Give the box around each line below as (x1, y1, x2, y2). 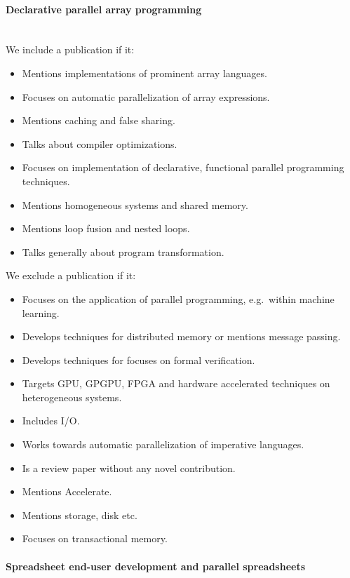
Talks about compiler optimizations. (22, 136, 177, 151)
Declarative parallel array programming (6, 1, 202, 16)
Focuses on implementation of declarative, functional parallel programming (22, 160, 344, 175)
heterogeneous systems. (22, 389, 122, 404)
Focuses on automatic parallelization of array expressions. (22, 89, 270, 104)
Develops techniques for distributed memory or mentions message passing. (22, 329, 341, 344)
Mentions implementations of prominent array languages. (22, 65, 267, 80)
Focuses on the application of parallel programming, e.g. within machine (22, 291, 335, 306)
